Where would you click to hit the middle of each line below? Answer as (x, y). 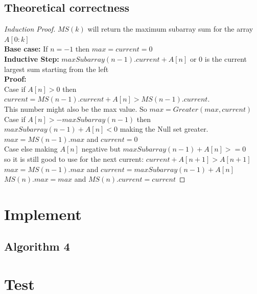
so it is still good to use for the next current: (74, 158)
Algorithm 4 (37, 246)
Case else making (31, 149)
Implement (43, 214)
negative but (101, 149)
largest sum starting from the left (56, 69)
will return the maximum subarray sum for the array (170, 29)
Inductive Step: (32, 58)
